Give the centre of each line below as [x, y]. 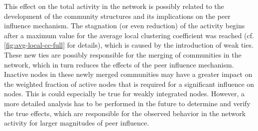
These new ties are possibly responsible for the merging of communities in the [123, 54]
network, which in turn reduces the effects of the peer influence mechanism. [119, 64]
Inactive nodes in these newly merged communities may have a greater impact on [128, 74]
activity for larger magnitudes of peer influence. [77, 123]
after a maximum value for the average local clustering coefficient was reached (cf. [129, 35]
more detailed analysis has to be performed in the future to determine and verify [127, 103]
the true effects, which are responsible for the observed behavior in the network [125, 113]
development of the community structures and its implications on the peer [117, 16]
